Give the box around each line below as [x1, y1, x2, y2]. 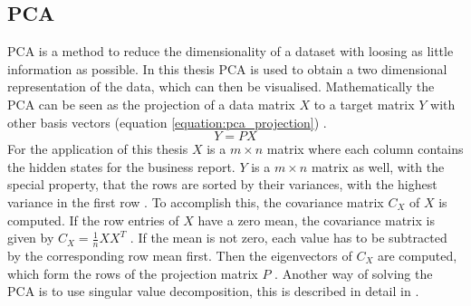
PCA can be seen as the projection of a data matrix [7, 94, 295, 113]
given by [7, 228, 54, 247]
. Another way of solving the [274, 263, 433, 282]
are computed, [377, 245, 457, 264]
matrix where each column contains [266, 139, 464, 158]
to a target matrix [313, 94, 415, 113]
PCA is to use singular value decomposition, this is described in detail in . [7, 282, 419, 301]
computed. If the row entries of [7, 210, 179, 229]
